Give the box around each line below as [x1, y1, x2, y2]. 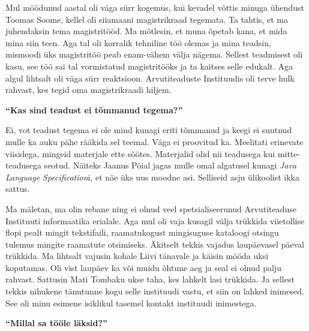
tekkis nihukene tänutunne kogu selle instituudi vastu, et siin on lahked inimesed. [5, 285, 304, 297]
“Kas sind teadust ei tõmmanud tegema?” [5, 103, 183, 116]
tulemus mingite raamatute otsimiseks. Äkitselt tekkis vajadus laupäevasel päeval [5, 237, 305, 250]
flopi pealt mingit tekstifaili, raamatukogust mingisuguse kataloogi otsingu [5, 226, 279, 239]
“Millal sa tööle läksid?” [5, 317, 108, 329]
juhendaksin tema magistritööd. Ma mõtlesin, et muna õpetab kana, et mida [5, 25, 287, 37]
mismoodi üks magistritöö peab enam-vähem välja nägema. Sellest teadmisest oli [5, 48, 303, 61]
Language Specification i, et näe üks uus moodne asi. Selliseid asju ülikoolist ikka [5, 170, 299, 183]
